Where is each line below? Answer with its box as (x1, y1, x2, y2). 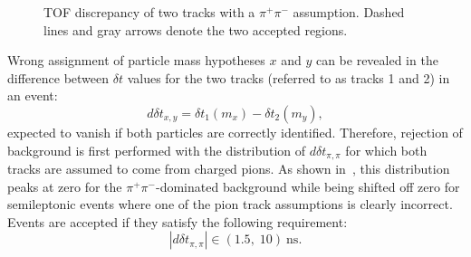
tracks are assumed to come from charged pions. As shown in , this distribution (7, 159, 450, 178)
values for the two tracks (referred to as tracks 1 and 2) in (127, 68, 450, 87)
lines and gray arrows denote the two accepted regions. (43, 20, 348, 39)
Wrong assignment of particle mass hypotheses (7, 51, 265, 70)
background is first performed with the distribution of (7, 140, 306, 159)
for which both (345, 140, 428, 159)
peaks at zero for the (7, 176, 122, 195)
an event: (7, 86, 58, 105)
